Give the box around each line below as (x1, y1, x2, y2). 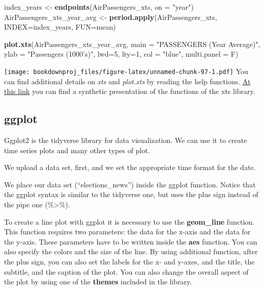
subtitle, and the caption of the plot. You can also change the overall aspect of (4, 266, 249, 277)
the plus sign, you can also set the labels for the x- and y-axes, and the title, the (4, 256, 255, 267)
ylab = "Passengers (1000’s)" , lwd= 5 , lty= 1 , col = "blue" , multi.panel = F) (4, 49, 239, 59)
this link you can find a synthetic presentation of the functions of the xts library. (4, 86, 255, 96)
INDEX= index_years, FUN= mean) (4, 21, 116, 32)
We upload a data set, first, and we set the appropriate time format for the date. (4, 162, 256, 173)
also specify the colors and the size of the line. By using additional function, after (4, 246, 258, 257)
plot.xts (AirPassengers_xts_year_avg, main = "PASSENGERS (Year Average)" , (4, 38, 260, 49)
